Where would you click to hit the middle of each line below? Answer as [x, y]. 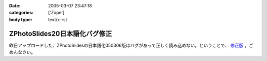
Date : [15, 6]
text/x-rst [58, 19]
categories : [21, 13]
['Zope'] [56, 13]
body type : [21, 19]
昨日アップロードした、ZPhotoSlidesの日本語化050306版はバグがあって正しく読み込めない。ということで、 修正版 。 [129, 45]
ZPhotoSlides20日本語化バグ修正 [61, 34]
